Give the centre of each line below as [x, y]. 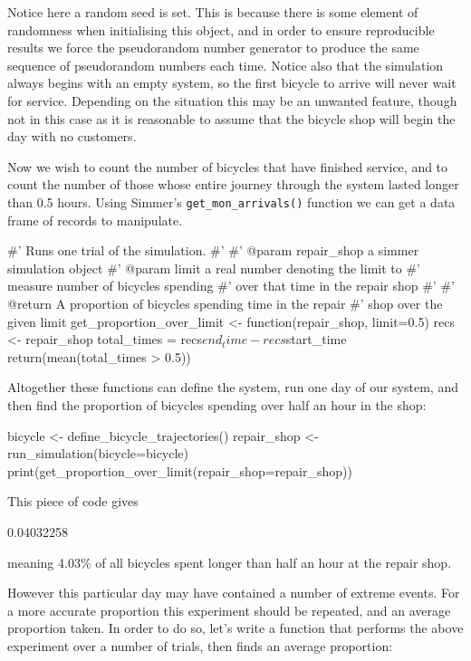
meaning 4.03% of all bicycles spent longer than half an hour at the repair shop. [230, 562]
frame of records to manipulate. [95, 220]
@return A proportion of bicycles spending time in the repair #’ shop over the [225, 303]
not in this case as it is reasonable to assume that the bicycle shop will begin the [231, 118]
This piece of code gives [73, 501]
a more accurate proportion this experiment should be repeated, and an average [229, 610]
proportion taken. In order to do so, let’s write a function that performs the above [235, 628]
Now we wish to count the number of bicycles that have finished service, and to [228, 166]
